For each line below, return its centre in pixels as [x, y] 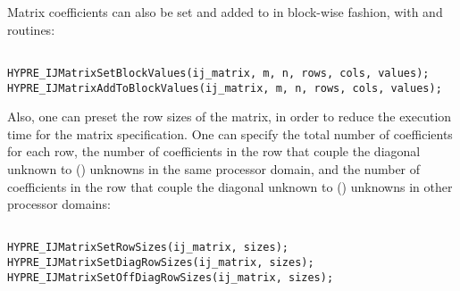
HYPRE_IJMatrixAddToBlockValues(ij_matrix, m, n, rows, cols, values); [225, 88]
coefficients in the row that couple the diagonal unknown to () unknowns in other [230, 186]
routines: [31, 29]
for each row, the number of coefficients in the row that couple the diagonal [214, 151]
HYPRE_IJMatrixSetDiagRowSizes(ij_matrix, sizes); [161, 263]
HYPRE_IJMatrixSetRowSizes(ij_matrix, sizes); [148, 248]
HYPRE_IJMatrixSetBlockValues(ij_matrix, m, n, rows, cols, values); [218, 73]
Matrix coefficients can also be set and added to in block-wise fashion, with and [225, 12]
